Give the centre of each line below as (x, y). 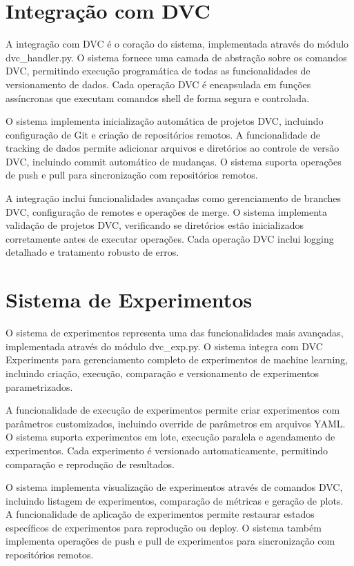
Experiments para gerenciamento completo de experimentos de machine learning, (177, 360)
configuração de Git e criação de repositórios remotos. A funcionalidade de (163, 134)
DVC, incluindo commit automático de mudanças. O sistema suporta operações (174, 161)
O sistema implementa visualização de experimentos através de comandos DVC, (174, 487)
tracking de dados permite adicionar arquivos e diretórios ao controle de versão (173, 148)
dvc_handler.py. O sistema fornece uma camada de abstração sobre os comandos (176, 57)
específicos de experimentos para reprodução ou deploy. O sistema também (164, 527)
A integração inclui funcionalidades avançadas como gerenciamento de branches (174, 198)
